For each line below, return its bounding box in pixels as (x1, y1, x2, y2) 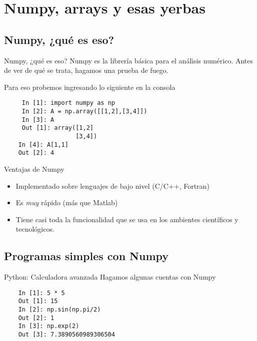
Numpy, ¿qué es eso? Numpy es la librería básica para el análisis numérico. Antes (4, 55, 253, 65)
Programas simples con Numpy (4, 248, 169, 264)
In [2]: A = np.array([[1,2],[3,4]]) (21, 108, 147, 115)
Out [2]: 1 (18, 314, 54, 322)
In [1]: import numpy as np (21, 99, 115, 107)
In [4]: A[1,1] (18, 141, 68, 148)
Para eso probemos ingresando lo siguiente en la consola (4, 81, 175, 92)
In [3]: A (21, 116, 54, 123)
